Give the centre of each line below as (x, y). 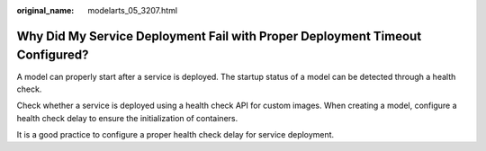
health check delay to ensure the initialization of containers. (127, 118)
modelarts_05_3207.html (133, 10)
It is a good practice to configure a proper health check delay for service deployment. (175, 135)
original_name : (45, 10)
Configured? (53, 55)
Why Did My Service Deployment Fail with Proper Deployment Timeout (219, 36)
